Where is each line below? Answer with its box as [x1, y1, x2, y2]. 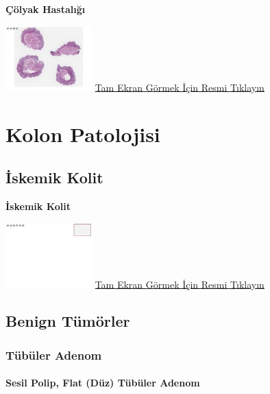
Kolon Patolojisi [5, 119, 160, 148]
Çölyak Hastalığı [5, 2, 86, 16]
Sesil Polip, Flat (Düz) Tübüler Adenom [5, 375, 200, 390]
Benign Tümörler [5, 310, 130, 332]
